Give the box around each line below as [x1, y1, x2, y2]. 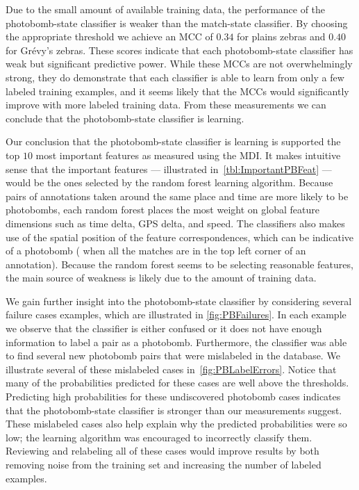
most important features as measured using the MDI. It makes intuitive [35, 147, 341, 162]
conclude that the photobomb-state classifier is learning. [6, 111, 244, 125]
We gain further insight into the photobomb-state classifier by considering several [6, 293, 352, 308]
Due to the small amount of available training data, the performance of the [6, 2, 326, 16]
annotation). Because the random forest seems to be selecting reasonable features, [6, 256, 353, 271]
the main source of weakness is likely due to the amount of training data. [6, 270, 317, 285]
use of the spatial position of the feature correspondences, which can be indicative [6, 229, 354, 244]
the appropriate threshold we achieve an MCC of [6, 29, 213, 44]
